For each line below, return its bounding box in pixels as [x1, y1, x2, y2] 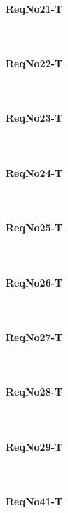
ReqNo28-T [6, 384, 63, 399]
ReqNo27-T [6, 329, 63, 344]
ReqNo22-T [6, 55, 63, 70]
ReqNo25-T [6, 220, 63, 235]
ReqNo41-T [6, 494, 63, 509]
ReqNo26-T [6, 275, 63, 289]
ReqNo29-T [6, 439, 63, 454]
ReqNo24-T [6, 165, 63, 180]
